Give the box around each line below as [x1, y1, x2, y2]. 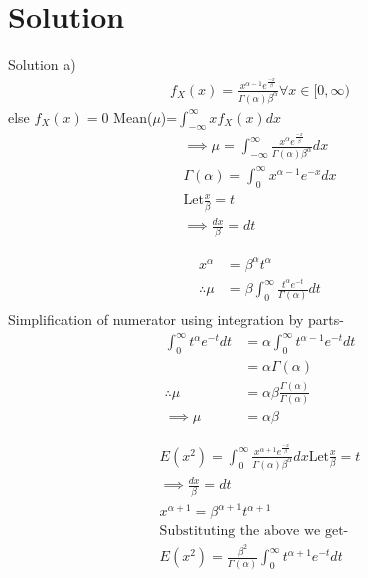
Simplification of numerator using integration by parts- [8, 309, 344, 330]
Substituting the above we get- [159, 524, 349, 539]
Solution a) [8, 54, 76, 75]
